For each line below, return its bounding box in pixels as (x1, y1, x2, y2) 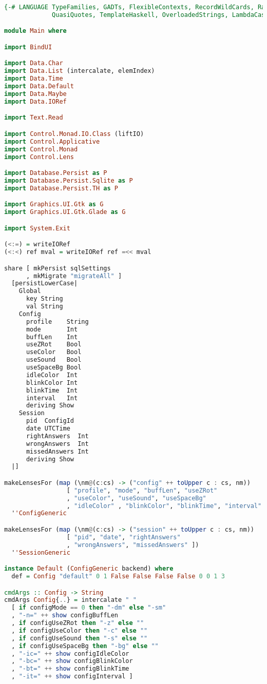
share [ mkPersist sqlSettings (4, 264, 111, 272)
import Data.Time (4, 75, 63, 83)
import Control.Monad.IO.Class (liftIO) (4, 130, 144, 138)
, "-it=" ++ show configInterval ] (11, 673, 133, 680)
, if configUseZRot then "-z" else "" (11, 619, 144, 627)
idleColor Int (26, 371, 78, 379)
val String (26, 303, 63, 310)
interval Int (26, 394, 78, 402)
